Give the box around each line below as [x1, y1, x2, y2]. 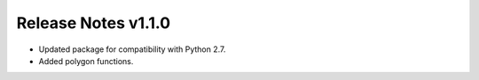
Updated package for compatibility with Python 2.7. [38, 44, 226, 55]
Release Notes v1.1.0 [16, 13, 171, 33]
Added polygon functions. [38, 55, 134, 66]
